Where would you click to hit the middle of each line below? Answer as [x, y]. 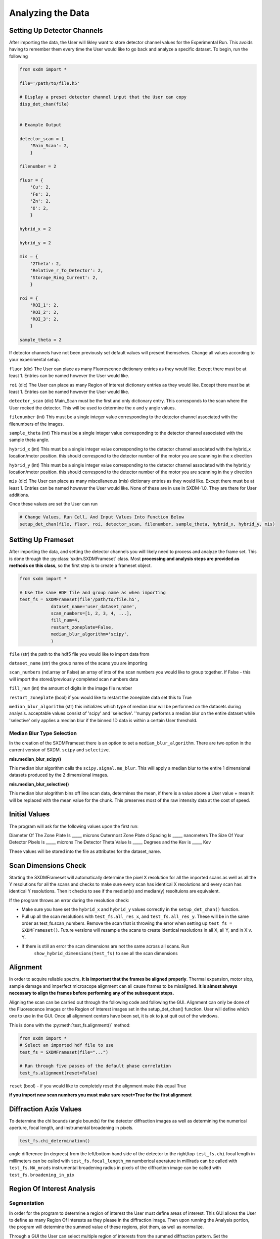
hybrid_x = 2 [35, 229]
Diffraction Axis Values [45, 1109]
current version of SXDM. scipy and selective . [60, 750]
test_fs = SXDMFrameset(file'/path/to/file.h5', [80, 599]
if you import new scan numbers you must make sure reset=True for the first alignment [100, 1095]
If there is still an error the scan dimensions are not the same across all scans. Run [106, 946]
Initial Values [29, 815]
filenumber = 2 [38, 167]
